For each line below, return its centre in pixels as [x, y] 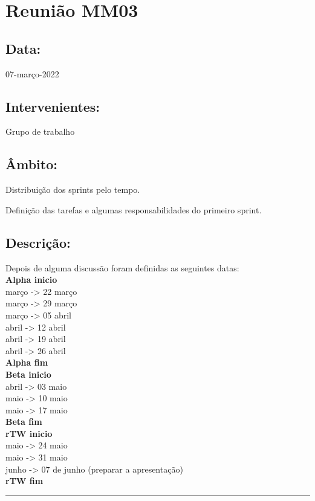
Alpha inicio [31, 280]
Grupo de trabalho [40, 131]
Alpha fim [27, 362]
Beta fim [24, 422]
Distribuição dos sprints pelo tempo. [73, 189]
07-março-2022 [32, 73]
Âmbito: [31, 164]
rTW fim [24, 481]
